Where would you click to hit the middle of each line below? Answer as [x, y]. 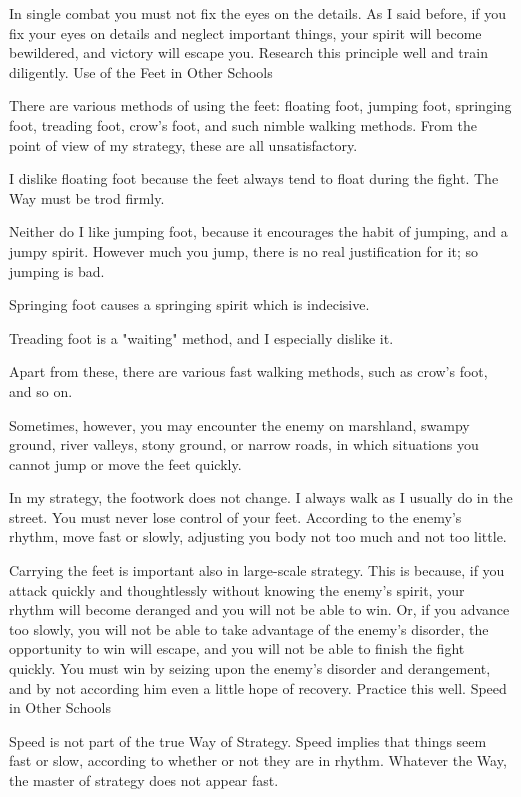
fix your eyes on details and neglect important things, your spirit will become [245, 32]
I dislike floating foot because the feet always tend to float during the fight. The [254, 178]
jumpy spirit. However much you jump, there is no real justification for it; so [244, 250]
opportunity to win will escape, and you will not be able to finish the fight [237, 648]
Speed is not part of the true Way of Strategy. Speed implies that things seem [248, 740]
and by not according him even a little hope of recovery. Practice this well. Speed [258, 687]
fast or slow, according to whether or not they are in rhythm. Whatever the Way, [258, 760]
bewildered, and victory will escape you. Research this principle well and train [248, 52]
